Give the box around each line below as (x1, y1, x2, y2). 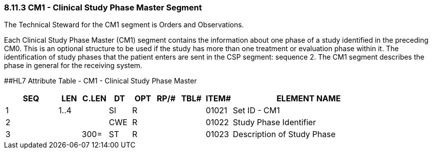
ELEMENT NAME (276, 93, 341, 104)
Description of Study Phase (232, 129, 336, 140)
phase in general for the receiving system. (4, 61, 143, 70)
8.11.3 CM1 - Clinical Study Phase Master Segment (4, 2, 202, 12)
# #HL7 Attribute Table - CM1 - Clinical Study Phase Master (4, 76, 197, 85)
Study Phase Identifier (232, 117, 316, 128)
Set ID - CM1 (232, 105, 280, 116)
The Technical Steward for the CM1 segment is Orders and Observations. (4, 20, 244, 29)
